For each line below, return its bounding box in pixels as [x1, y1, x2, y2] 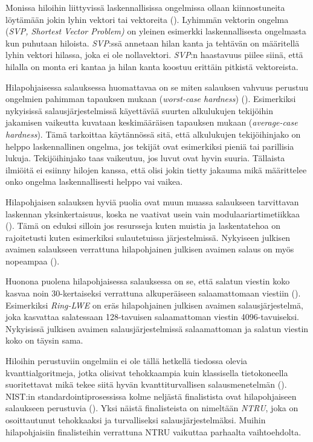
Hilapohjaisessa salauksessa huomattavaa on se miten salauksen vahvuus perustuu [5, 80, 309, 93]
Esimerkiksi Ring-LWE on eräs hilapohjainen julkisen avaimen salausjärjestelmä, [5, 298, 303, 311]
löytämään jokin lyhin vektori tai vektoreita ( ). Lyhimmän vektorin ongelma [5, 13, 289, 25]
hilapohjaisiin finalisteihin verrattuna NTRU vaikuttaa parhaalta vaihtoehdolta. [5, 425, 302, 438]
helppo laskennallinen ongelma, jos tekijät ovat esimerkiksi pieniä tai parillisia [5, 139, 294, 152]
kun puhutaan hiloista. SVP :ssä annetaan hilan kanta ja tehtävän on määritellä [5, 36, 300, 49]
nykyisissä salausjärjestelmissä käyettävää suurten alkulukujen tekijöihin [5, 104, 273, 117]
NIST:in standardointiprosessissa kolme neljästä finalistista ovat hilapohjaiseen [5, 389, 297, 402]
